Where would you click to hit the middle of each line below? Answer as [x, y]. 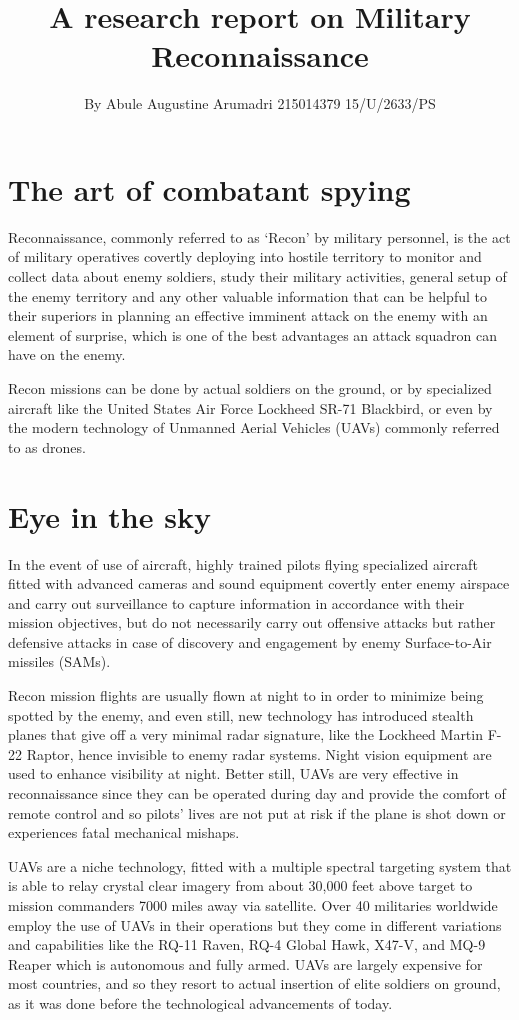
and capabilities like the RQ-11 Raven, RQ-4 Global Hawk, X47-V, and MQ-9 [247, 944]
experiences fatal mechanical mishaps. [124, 832]
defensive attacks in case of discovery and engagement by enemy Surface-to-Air [250, 641]
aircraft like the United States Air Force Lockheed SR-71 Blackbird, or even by [250, 407]
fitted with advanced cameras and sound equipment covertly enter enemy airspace [259, 583]
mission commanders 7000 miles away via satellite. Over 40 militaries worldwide [253, 905]
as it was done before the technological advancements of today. [200, 1002]
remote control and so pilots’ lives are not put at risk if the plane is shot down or [257, 812]
